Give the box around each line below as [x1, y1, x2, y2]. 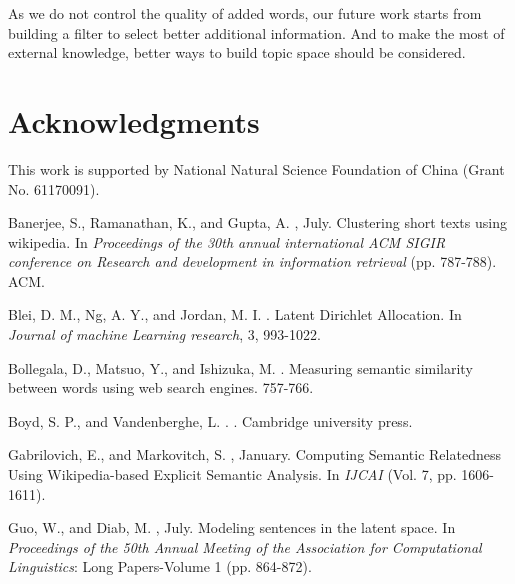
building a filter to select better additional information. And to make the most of [8, 22, 505, 43]
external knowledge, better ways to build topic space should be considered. [8, 42, 466, 63]
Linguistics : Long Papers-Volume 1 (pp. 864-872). [8, 556, 312, 577]
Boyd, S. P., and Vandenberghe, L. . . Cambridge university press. [8, 410, 413, 431]
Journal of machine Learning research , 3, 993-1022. [8, 324, 321, 345]
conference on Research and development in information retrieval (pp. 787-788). [8, 251, 497, 272]
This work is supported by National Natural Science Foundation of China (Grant [8, 158, 505, 179]
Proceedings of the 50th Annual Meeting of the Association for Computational [8, 536, 482, 557]
